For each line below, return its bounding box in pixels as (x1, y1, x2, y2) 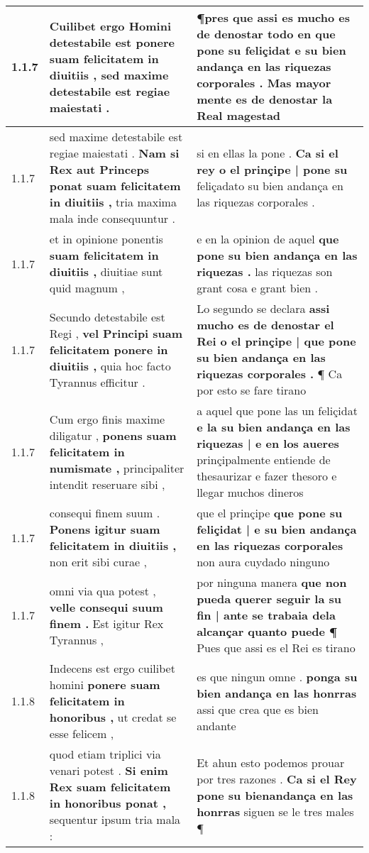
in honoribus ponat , (49, 795, 167, 811)
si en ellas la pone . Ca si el (197, 145, 338, 161)
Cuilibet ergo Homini (49, 17, 171, 34)
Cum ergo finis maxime (49, 410, 165, 427)
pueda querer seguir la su (197, 590, 342, 607)
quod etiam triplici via (49, 746, 161, 762)
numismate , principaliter (49, 459, 184, 476)
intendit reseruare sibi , (49, 475, 165, 492)
